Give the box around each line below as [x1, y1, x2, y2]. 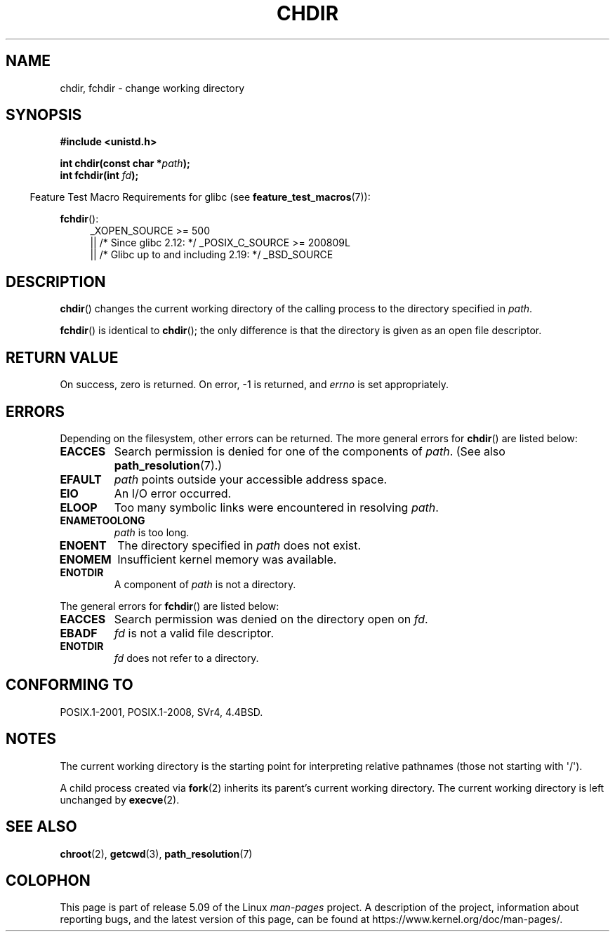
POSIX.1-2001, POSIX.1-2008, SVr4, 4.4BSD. [60, 705, 263, 718]
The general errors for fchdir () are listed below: [60, 599, 279, 612]
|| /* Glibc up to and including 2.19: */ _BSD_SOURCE [90, 248, 333, 261]
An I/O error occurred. [114, 486, 232, 500]
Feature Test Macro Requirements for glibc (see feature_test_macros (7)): [29, 191, 371, 204]
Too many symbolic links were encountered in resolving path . [114, 500, 439, 514]
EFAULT [60, 472, 102, 486]
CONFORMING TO [6, 676, 133, 694]
